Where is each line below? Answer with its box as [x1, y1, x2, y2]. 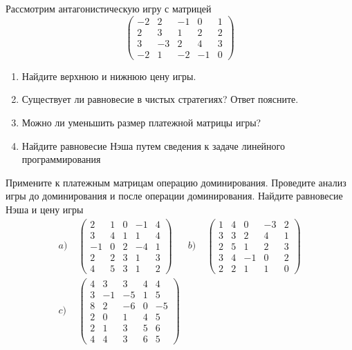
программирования [21, 152, 101, 166]
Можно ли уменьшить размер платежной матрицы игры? [21, 115, 261, 129]
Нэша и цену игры [6, 202, 84, 216]
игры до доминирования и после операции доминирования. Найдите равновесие [6, 188, 343, 203]
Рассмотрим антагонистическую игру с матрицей [6, 1, 212, 15]
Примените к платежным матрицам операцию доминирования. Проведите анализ [6, 175, 346, 189]
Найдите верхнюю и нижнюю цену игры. [21, 68, 196, 83]
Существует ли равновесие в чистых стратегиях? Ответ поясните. [21, 92, 299, 106]
